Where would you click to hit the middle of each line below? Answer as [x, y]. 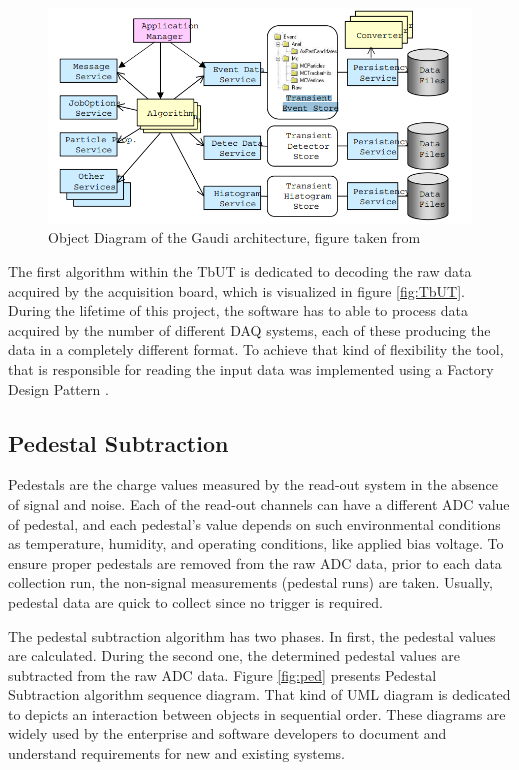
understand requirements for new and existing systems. [177, 753]
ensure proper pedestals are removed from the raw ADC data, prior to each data [255, 562]
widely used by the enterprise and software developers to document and [227, 733]
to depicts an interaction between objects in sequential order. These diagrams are [257, 713]
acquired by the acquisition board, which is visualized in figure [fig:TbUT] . [236, 290]
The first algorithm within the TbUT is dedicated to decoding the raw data [240, 270]
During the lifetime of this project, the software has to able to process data [238, 310]
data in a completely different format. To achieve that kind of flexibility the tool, [256, 349]
